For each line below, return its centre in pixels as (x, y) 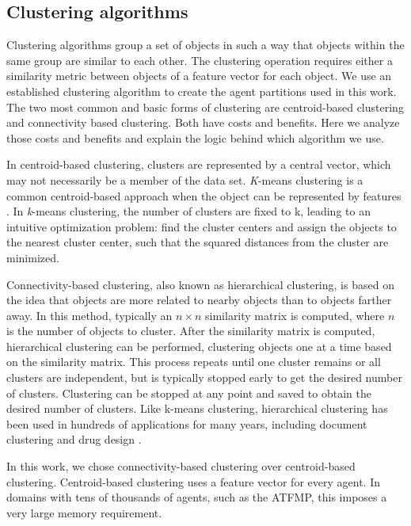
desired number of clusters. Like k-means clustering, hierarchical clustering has (197, 408)
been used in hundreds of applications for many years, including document (187, 423)
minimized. (33, 257)
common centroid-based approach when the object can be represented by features (204, 195)
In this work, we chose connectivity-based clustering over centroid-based (181, 466)
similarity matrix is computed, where (295, 315)
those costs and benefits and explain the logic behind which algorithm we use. (195, 137)
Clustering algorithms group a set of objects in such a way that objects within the (205, 45)
